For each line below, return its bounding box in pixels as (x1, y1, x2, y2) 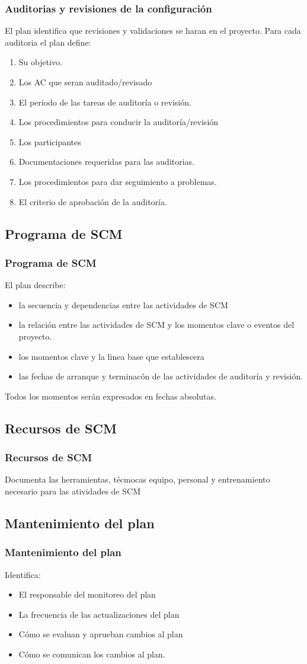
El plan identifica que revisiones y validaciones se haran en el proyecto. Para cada (5, 24, 301, 37)
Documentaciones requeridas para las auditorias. (18, 155, 195, 168)
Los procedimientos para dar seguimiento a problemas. (18, 175, 217, 187)
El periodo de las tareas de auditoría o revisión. (18, 95, 191, 108)
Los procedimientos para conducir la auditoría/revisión (18, 116, 219, 128)
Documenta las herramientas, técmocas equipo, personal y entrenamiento (5, 473, 270, 486)
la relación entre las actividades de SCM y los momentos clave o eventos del (18, 318, 295, 331)
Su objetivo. (18, 56, 62, 68)
